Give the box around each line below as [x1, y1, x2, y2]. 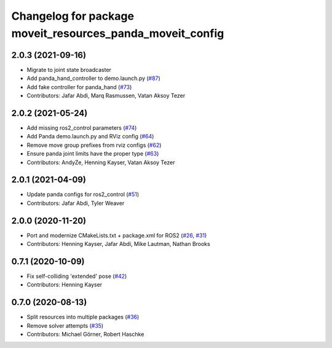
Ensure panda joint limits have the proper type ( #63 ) [26, 150, 159, 157]
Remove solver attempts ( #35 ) [26, 322, 104, 329]
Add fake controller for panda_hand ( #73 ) [26, 83, 132, 90]
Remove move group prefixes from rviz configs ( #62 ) [26, 141, 162, 149]
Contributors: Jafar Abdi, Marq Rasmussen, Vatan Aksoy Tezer [26, 92, 186, 100]
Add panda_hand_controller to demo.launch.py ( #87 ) [26, 74, 161, 82]
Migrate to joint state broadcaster [26, 66, 112, 73]
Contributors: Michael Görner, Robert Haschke [26, 331, 144, 338]
